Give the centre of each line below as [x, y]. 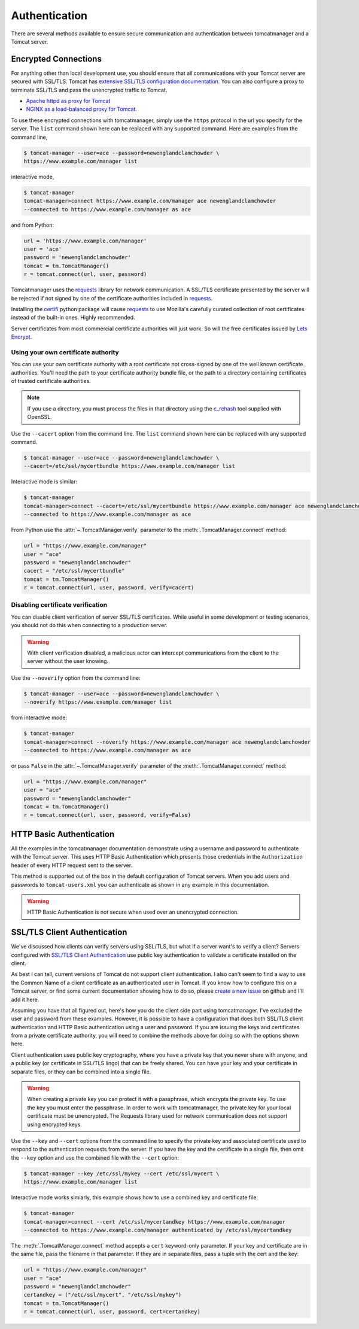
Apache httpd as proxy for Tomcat [68, 101]
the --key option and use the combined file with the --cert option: [95, 1157]
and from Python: [33, 225]
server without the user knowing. [68, 661]
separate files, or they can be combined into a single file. [81, 1072]
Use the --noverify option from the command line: [76, 678]
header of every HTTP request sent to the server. [72, 865]
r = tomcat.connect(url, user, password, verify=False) [107, 815]
